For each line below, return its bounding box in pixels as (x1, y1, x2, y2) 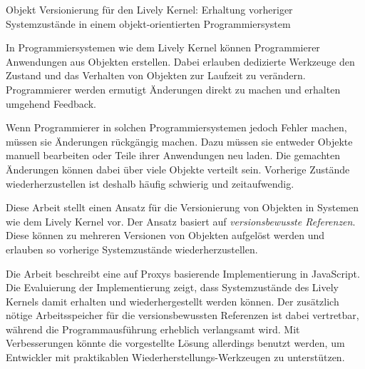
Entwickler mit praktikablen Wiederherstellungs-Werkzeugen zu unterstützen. (6, 350, 345, 365)
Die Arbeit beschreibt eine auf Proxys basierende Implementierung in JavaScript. (6, 266, 360, 280)
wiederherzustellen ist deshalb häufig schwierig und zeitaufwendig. (6, 176, 294, 191)
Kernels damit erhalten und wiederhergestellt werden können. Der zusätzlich (6, 293, 339, 308)
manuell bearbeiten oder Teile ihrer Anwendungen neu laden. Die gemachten (6, 148, 340, 163)
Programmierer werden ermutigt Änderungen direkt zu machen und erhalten (6, 81, 341, 96)
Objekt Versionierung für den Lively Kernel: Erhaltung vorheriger (6, 2, 293, 16)
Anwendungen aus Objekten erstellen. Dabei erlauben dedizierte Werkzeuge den (6, 54, 355, 69)
